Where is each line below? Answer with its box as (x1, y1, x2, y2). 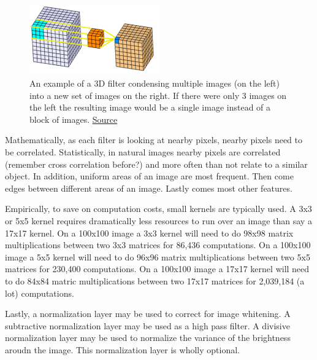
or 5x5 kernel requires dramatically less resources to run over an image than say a (5, 214, 312, 227)
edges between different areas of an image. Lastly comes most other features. (5, 181, 292, 194)
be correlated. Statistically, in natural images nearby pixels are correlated (5, 145, 281, 158)
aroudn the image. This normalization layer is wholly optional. (5, 343, 240, 356)
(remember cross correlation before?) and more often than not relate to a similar (5, 157, 308, 170)
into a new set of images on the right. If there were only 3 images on (29, 88, 287, 101)
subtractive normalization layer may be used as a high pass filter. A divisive (5, 319, 290, 332)
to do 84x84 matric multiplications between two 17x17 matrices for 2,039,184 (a (5, 274, 305, 287)
